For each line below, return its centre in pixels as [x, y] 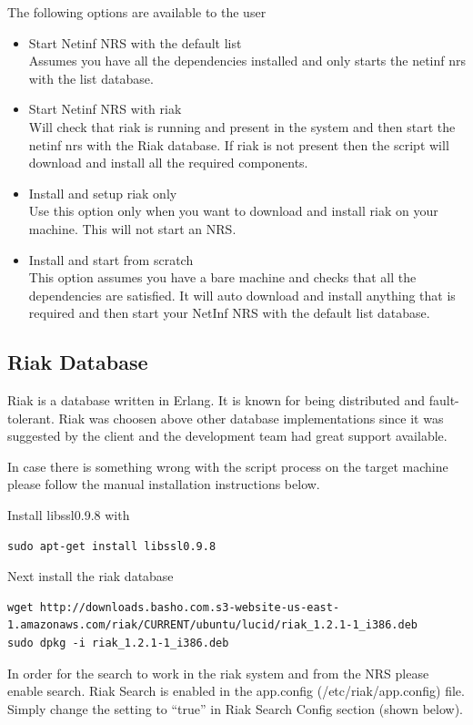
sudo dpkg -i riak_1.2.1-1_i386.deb [118, 643]
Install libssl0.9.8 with [69, 515]
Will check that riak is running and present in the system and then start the [242, 126]
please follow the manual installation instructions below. [164, 484]
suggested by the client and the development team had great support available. [227, 436]
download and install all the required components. [168, 163]
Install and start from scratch [111, 259]
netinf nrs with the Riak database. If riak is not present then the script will [239, 144]
